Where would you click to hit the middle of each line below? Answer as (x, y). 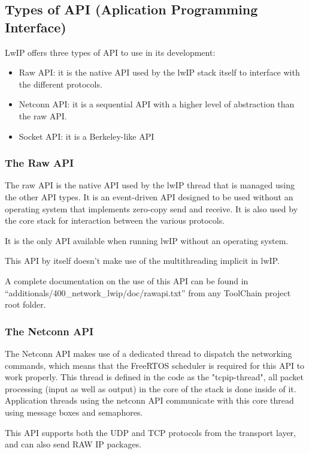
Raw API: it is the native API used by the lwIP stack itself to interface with (159, 72)
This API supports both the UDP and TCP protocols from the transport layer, (150, 432)
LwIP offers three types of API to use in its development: (110, 52)
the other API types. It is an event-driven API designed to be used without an (149, 196)
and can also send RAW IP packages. (73, 444)
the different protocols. (60, 84)
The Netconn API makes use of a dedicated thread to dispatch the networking (149, 353)
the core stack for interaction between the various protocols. (115, 220)
